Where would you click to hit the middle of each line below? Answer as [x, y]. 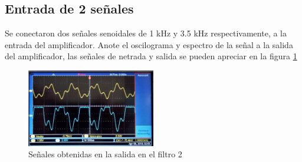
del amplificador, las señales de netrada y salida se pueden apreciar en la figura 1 [151, 56]
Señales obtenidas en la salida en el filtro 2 [105, 154]
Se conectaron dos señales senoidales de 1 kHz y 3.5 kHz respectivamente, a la [146, 33]
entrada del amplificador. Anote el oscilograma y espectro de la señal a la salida [149, 44]
